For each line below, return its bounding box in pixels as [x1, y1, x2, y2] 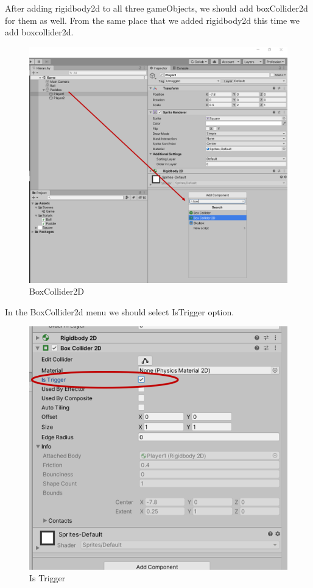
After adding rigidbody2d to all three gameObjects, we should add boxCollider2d [5, 2, 308, 14]
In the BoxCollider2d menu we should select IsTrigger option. [5, 305, 234, 318]
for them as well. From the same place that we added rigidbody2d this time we [5, 13, 300, 26]
